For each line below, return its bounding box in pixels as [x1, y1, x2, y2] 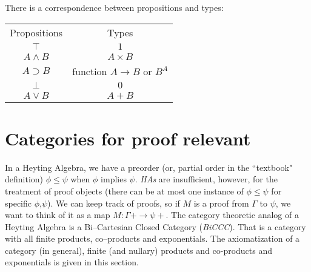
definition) [5, 173, 44, 185]
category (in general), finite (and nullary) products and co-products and [5, 244, 273, 256]
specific [5, 196, 32, 209]
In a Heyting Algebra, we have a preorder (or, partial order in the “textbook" [5, 161, 293, 173]
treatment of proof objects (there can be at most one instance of [5, 184, 244, 197]
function [72, 64, 107, 78]
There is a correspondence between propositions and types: [5, 1, 224, 13]
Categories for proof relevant [5, 125, 251, 150]
